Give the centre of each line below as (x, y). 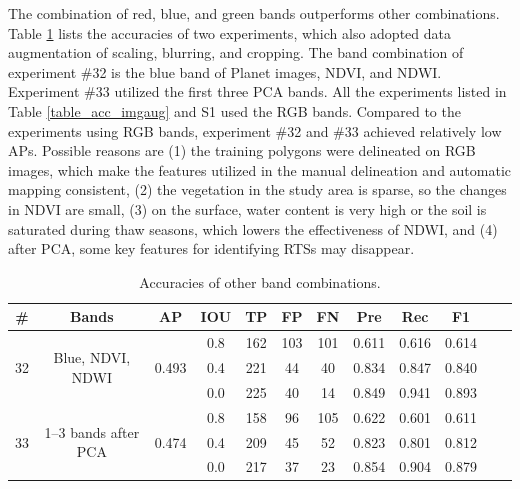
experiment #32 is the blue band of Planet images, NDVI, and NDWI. (225, 71)
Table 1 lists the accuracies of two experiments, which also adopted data (229, 32)
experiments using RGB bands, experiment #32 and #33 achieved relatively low (255, 130)
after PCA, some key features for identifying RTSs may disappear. (211, 248)
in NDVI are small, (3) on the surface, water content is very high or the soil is (247, 208)
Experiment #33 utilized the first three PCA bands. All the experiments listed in (257, 91)
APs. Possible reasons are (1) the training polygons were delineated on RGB (242, 150)
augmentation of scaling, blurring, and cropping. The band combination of (236, 52)
